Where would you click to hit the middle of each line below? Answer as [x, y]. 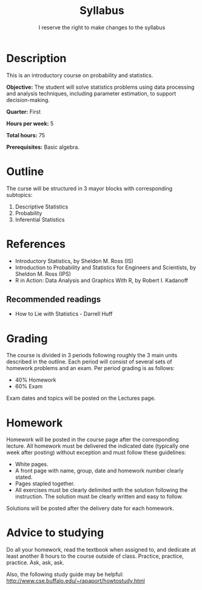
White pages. [32, 464]
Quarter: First [24, 111]
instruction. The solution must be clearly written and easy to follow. [99, 496]
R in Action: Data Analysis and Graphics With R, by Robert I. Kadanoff [101, 280]
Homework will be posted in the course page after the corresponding [93, 440]
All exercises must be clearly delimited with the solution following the [101, 490]
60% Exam [29, 386]
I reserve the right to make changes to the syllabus [102, 27]
